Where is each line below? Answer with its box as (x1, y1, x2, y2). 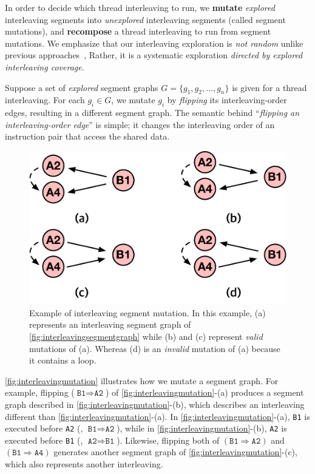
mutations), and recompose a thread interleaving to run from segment (5, 25, 271, 38)
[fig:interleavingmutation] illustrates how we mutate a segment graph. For (5, 374, 279, 387)
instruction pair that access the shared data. (5, 130, 170, 143)
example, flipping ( (5, 386, 75, 399)
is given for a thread (232, 81, 307, 93)
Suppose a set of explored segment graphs (5, 81, 158, 93)
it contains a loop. (29, 354, 97, 367)
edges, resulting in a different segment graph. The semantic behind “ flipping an (5, 106, 300, 119)
